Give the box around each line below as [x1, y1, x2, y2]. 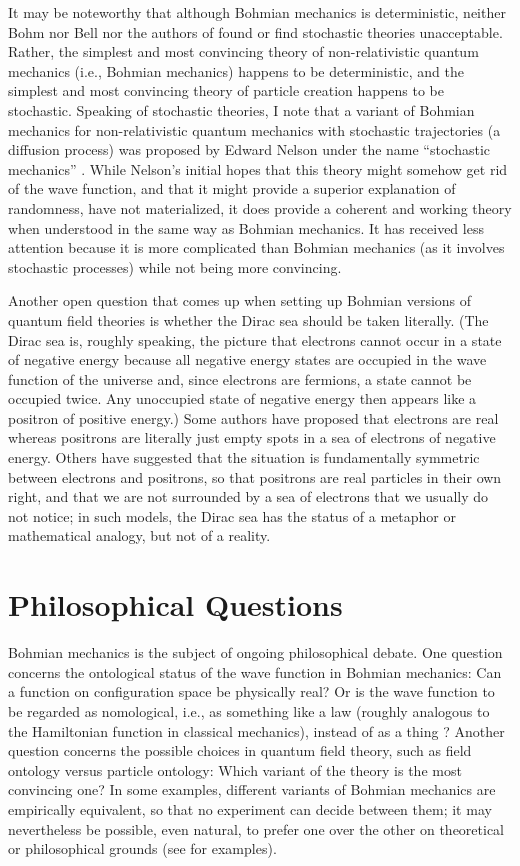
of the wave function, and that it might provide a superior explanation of [8, 178, 456, 199]
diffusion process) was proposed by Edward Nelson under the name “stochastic [8, 139, 491, 160]
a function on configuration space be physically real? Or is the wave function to [8, 681, 495, 702]
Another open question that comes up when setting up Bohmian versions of [8, 290, 472, 311]
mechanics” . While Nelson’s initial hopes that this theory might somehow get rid [8, 158, 508, 179]
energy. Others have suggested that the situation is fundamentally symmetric [8, 447, 480, 468]
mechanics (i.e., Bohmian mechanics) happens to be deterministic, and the [8, 60, 464, 81]
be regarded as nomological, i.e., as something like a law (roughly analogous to [8, 700, 490, 721]
